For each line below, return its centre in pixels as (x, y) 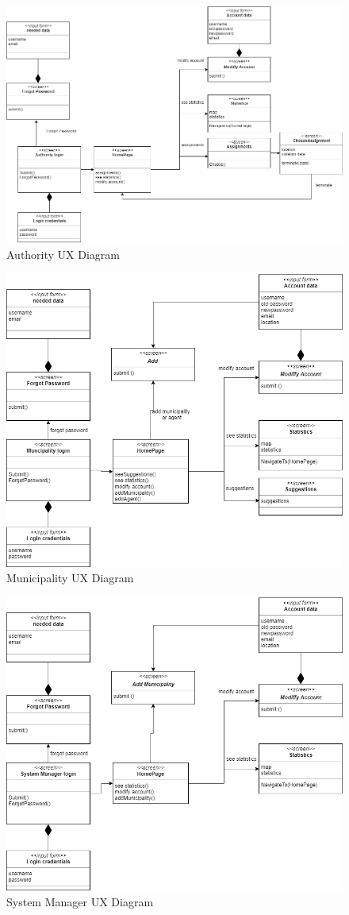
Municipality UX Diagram (70, 578)
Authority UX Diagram (63, 254)
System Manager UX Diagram (80, 901)
